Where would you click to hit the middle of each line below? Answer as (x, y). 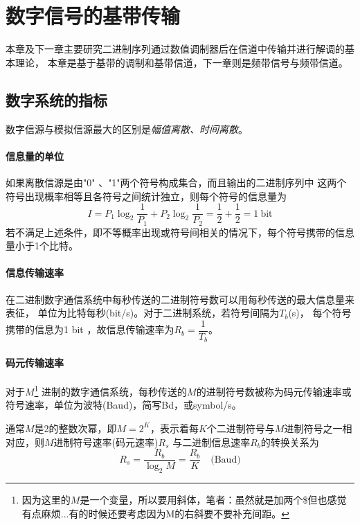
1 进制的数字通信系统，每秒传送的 (111, 390)
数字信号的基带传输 (93, 16)
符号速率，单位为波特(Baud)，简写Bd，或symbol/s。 (124, 405)
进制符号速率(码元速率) (106, 442)
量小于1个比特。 (42, 246)
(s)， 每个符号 (320, 313)
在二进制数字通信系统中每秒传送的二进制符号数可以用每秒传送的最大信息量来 (180, 299)
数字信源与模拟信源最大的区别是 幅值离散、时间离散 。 (127, 128)
